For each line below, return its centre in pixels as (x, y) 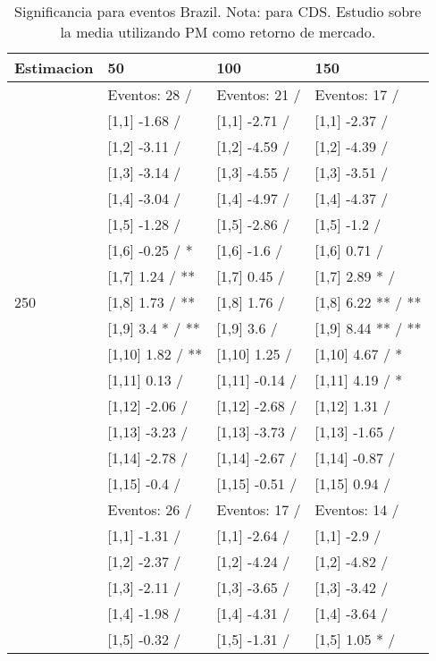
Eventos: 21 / (259, 94)
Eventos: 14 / (357, 509)
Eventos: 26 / (150, 509)
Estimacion (54, 68)
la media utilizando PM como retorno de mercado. (218, 32)
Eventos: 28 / (150, 94)
